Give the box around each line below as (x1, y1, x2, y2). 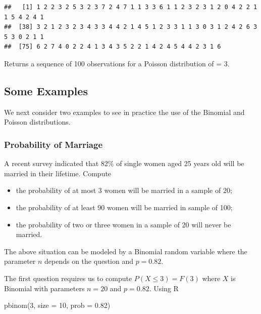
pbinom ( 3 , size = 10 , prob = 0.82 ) (4, 300, 111, 310)
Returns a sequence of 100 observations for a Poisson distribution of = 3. (4, 58, 230, 68)
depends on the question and (44, 256, 133, 266)
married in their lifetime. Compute (4, 168, 112, 178)
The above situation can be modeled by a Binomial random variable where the (4, 246, 247, 256)
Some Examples (4, 83, 88, 98)
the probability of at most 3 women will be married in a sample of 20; (16, 185, 232, 195)
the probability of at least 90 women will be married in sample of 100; (16, 202, 233, 212)
